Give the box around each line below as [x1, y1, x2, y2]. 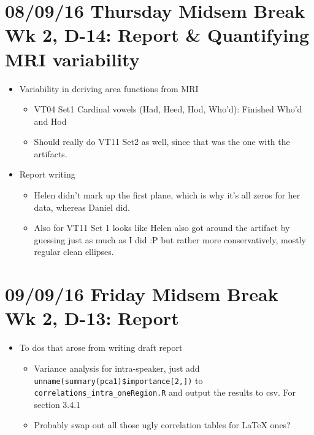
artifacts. [34, 147, 67, 160]
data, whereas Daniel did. [34, 200, 130, 213]
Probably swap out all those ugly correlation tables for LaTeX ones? [34, 418, 291, 431]
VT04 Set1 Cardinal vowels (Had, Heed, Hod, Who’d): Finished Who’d [34, 103, 302, 116]
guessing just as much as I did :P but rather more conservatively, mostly [34, 233, 307, 246]
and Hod [34, 114, 67, 127]
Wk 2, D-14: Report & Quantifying [5, 22, 310, 47]
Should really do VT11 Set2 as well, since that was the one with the [34, 135, 290, 148]
